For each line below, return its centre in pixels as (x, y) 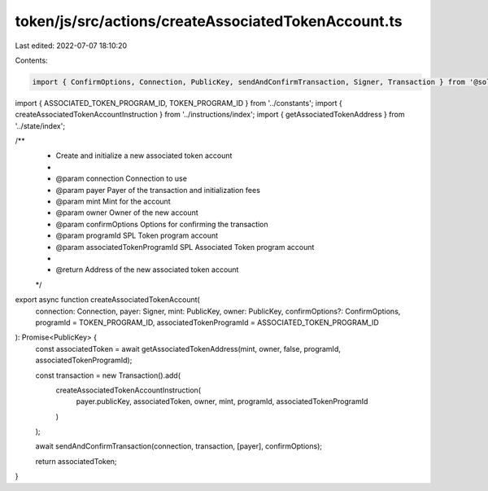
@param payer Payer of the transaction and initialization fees (158, 190)
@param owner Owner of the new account (127, 213)
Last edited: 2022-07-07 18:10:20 (71, 46)
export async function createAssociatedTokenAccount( (108, 300)
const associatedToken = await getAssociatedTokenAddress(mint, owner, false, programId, (188, 349)
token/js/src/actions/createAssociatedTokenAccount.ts (209, 21)
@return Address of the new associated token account (147, 270)
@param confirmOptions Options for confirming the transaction (162, 224)
